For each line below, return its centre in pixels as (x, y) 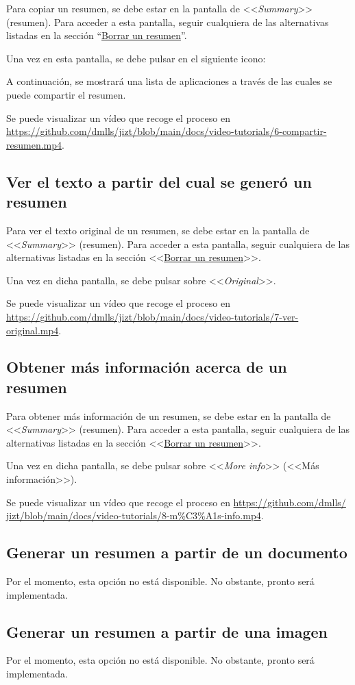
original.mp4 (33, 330)
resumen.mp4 (34, 144)
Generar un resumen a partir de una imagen (167, 631)
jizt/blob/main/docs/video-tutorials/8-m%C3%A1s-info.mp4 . (135, 515)
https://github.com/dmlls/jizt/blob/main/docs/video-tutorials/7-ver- (152, 316)
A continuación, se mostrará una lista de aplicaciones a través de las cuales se (169, 81)
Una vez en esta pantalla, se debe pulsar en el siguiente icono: (136, 58)
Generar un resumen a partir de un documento (177, 552)
